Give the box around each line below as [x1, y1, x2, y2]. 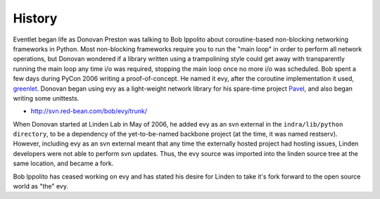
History [13, 11, 58, 26]
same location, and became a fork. [13, 159, 114, 168]
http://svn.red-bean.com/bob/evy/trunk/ [30, 107, 148, 115]
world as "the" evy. [13, 182, 69, 191]
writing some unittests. [13, 94, 80, 102]
